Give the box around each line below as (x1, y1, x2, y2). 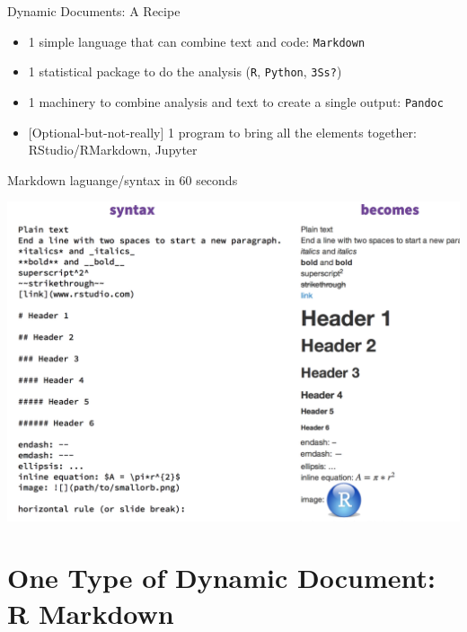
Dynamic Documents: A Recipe (7, 2, 181, 20)
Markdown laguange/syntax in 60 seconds (7, 170, 238, 189)
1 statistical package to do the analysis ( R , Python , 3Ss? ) (28, 62, 342, 81)
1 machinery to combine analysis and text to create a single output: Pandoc (28, 92, 444, 111)
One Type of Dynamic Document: (7, 559, 436, 596)
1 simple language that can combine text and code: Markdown (28, 31, 366, 50)
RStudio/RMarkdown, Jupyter (28, 140, 198, 159)
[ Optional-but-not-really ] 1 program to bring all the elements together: (28, 122, 417, 141)
